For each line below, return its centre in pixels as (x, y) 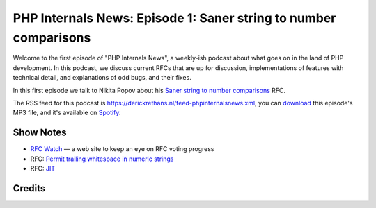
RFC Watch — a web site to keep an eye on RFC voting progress (122, 149)
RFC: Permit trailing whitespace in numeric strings (102, 159)
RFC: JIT (43, 168)
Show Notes (40, 133)
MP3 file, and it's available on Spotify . (67, 113)
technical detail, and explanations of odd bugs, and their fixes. (102, 78)
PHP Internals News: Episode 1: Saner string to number (174, 18)
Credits (29, 188)
